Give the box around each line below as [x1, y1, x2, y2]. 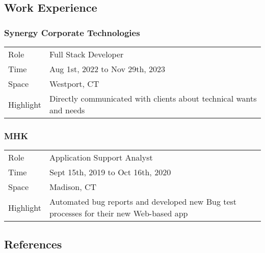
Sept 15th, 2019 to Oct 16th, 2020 [49, 166, 171, 178]
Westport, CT [49, 78, 99, 89]
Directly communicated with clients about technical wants [49, 92, 257, 104]
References [4, 236, 62, 251]
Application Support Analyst [49, 151, 153, 164]
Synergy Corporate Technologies [4, 26, 140, 39]
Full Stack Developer [49, 48, 124, 60]
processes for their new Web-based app [49, 207, 188, 219]
